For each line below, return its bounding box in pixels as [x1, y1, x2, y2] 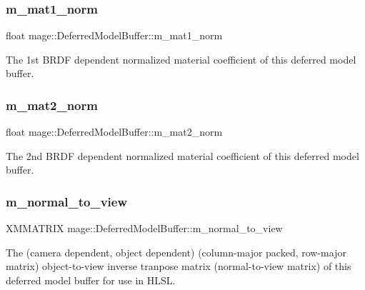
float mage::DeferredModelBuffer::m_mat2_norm [6, 124, 223, 139]
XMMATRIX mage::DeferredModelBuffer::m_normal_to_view [6, 221, 283, 236]
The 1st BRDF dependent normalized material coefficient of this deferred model [6, 51, 356, 66]
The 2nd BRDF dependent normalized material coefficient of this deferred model [6, 148, 359, 163]
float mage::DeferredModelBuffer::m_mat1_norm [6, 28, 223, 43]
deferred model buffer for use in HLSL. [6, 273, 176, 287]
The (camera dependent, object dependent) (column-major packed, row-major [6, 244, 346, 259]
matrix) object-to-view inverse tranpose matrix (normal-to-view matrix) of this [6, 259, 351, 274]
